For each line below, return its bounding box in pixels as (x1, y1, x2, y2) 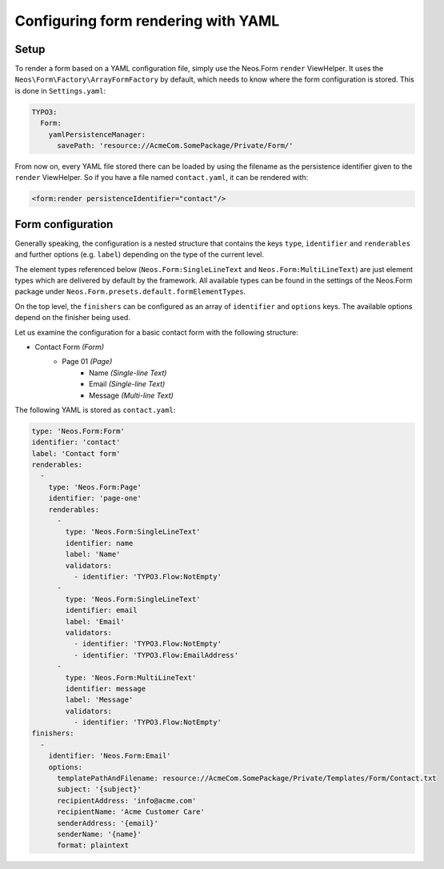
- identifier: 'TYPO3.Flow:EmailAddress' (73, 651, 239, 659)
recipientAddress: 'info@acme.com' (57, 796, 197, 805)
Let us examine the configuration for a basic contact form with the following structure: (14, 327, 299, 337)
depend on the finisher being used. (14, 313, 131, 322)
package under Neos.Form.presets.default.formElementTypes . (14, 286, 246, 296)
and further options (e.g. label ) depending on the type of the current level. (14, 250, 264, 259)
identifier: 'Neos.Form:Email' (48, 751, 171, 760)
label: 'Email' (65, 617, 126, 626)
